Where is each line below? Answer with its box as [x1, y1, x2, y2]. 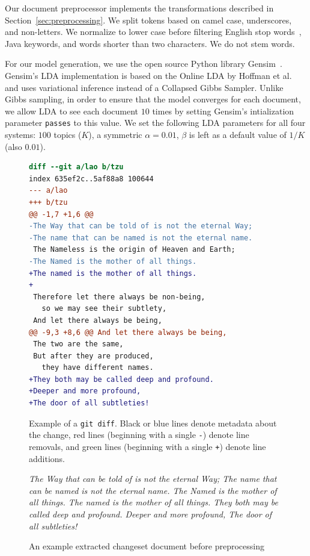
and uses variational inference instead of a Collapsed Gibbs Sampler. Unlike [5, 81, 284, 93]
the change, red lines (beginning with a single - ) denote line [29, 428, 249, 441]
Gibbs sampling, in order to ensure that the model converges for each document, [5, 93, 301, 105]
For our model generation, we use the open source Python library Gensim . [5, 57, 282, 70]
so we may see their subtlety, [41, 304, 167, 313]
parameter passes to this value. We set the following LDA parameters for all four [5, 116, 306, 129]
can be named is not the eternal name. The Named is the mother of [29, 484, 277, 496]
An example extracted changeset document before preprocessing [29, 540, 264, 552]
